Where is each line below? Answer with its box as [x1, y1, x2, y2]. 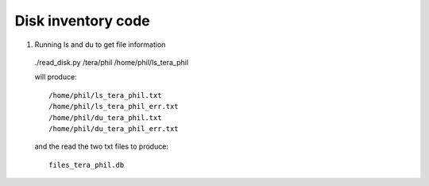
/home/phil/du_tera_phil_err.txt [48, 124, 179, 133]
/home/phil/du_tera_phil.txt [48, 113, 162, 122]
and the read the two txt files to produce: [34, 141, 168, 151]
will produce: [34, 72, 77, 82]
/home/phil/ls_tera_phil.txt [48, 91, 162, 99]
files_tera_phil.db [48, 160, 125, 169]
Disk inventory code [14, 12, 150, 29]
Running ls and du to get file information [34, 40, 166, 49]
